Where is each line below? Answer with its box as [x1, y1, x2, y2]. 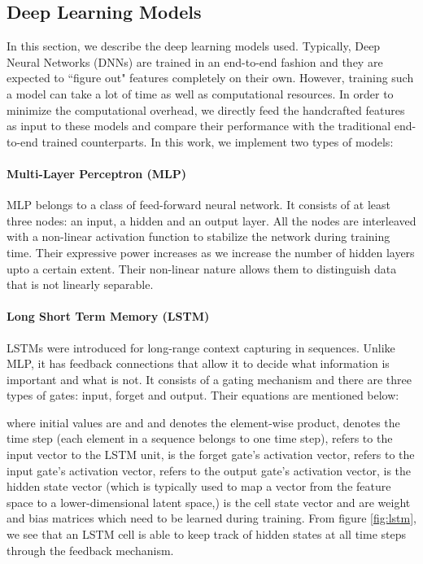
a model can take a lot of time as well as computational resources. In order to [7, 85, 394, 102]
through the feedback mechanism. [7, 541, 174, 558]
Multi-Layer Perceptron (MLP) [7, 164, 187, 181]
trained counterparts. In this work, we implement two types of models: [41, 133, 394, 150]
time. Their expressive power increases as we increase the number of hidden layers [7, 243, 415, 260]
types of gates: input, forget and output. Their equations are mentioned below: [7, 387, 399, 404]
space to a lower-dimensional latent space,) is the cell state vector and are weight [7, 493, 411, 510]
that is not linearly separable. [7, 276, 154, 293]
